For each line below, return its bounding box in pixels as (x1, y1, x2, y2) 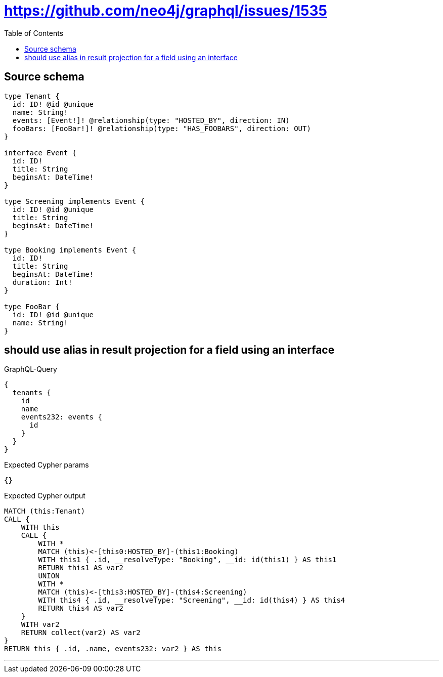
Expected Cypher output (4, 491, 85, 500)
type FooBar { (4, 302, 60, 311)
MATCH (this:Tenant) (4, 507, 85, 516)
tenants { (12, 389, 51, 397)
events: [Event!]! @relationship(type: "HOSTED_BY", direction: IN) (12, 116, 290, 124)
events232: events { (21, 413, 102, 421)
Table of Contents (4, 28, 64, 37)
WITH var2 (21, 620, 60, 629)
